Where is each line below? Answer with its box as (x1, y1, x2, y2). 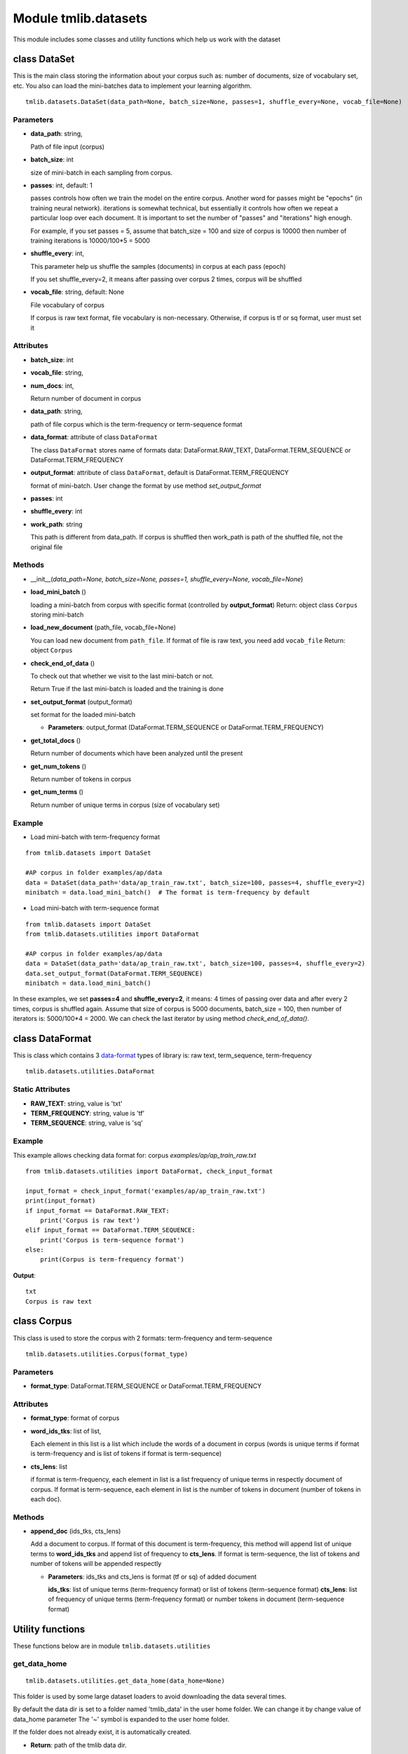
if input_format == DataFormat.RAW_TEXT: (25, 1207, 170, 1214)
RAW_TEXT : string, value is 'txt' (30, 1099, 123, 1108)
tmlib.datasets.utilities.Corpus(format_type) (25, 1350, 189, 1358)
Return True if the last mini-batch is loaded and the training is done (30, 685, 224, 693)
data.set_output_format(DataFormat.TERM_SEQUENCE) (25, 969, 203, 977)
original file (30, 542, 63, 551)
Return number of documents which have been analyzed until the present (30, 749, 243, 758)
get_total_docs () (30, 736, 81, 744)
